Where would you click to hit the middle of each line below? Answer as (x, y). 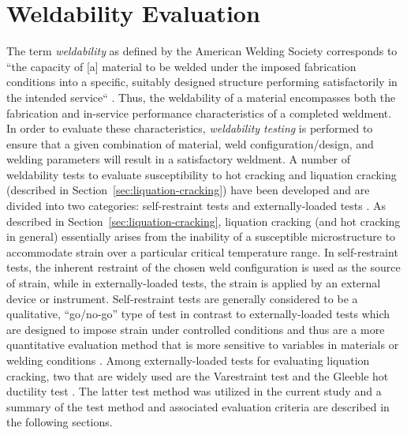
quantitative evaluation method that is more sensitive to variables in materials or (203, 345)
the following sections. (60, 422)
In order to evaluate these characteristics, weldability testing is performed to (190, 128)
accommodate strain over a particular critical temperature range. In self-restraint (202, 251)
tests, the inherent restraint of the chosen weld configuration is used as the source (203, 267)
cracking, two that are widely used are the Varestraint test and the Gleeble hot (198, 375)
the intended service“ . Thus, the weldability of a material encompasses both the (201, 97)
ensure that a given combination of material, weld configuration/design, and (190, 143)
